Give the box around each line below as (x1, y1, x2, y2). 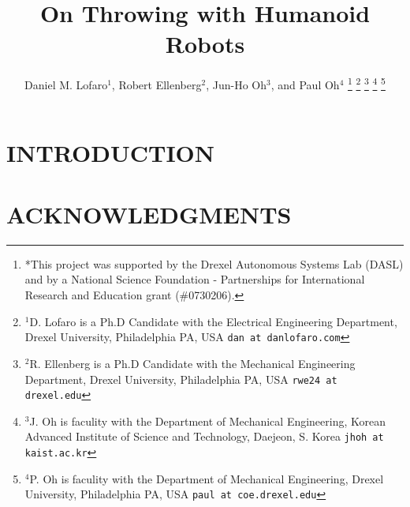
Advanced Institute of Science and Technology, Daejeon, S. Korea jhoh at (24, 428, 384, 445)
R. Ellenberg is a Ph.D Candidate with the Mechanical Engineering (29, 355, 356, 371)
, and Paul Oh (270, 76, 340, 92)
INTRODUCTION (6, 136, 215, 168)
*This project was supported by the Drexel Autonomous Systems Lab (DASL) (24, 255, 404, 272)
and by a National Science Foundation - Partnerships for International (24, 271, 365, 287)
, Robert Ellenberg (111, 76, 202, 92)
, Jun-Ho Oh (206, 76, 266, 92)
